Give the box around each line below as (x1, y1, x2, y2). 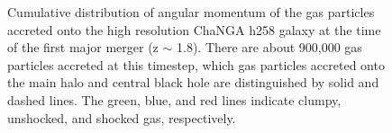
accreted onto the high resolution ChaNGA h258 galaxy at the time (7, 20, 381, 39)
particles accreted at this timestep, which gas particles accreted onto (7, 55, 385, 74)
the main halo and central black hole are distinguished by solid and (7, 73, 379, 92)
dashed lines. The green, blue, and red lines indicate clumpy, (7, 90, 342, 109)
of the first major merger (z (7, 38, 159, 57)
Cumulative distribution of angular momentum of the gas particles (7, 3, 375, 21)
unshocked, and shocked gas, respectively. (7, 108, 236, 127)
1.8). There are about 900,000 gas (176, 38, 362, 57)
